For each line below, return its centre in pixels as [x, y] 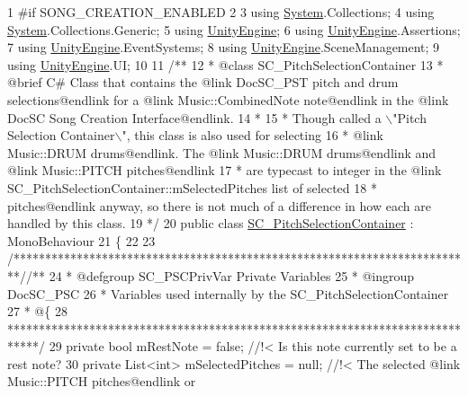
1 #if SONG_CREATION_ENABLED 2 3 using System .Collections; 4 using [221, 12]
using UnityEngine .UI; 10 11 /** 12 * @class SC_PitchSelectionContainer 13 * [225, 64]
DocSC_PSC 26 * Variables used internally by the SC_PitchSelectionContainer [228, 293]
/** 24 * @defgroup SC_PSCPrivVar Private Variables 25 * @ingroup [220, 275]
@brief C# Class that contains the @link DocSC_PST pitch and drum [203, 82]
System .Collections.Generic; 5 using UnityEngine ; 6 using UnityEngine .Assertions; [234, 29]
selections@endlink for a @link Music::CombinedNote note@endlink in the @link [228, 99]
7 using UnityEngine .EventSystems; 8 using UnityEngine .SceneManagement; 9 [224, 47]
